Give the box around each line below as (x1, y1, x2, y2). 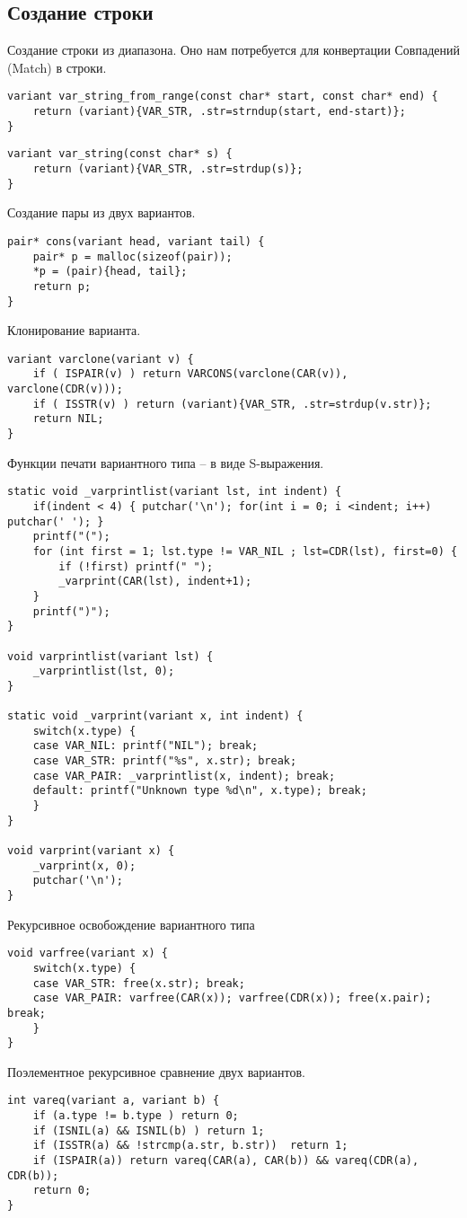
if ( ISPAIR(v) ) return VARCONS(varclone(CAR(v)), (32, 367, 348, 381)
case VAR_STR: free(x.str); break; (32, 976, 245, 990)
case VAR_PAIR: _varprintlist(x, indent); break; (32, 769, 336, 782)
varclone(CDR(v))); (7, 383, 123, 396)
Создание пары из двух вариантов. (7, 203, 196, 222)
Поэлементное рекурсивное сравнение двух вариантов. (7, 1062, 305, 1081)
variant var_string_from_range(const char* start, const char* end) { (7, 90, 438, 103)
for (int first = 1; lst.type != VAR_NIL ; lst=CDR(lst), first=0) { (32, 544, 458, 558)
